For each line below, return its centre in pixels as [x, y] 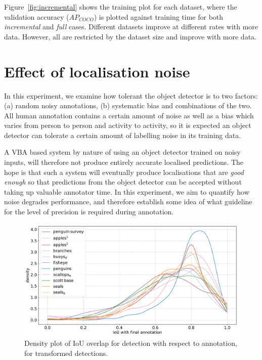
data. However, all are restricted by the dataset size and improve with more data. [130, 36]
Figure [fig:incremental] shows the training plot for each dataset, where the [121, 7]
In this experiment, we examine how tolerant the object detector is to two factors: [131, 95]
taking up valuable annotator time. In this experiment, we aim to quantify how [127, 191]
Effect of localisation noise [97, 71]
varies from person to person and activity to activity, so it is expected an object [128, 125]
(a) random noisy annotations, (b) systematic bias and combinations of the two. [128, 105]
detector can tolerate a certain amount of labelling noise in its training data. [123, 135]
